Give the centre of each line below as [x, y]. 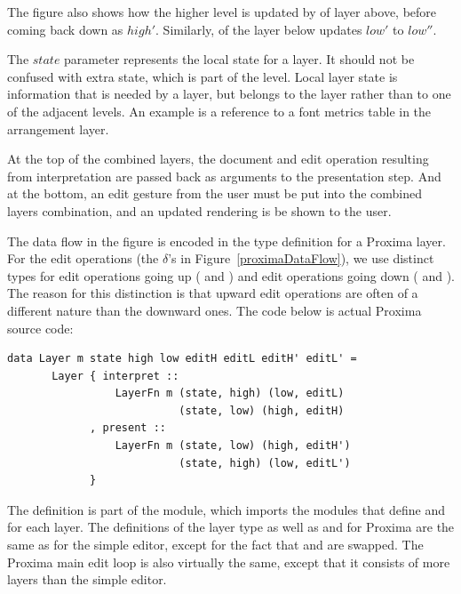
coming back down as [65, 29]
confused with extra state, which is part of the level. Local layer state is [203, 76]
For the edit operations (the [83, 258]
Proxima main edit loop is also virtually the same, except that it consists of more [229, 562]
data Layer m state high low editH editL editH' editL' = [182, 359]
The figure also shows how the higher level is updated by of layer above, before [222, 12]
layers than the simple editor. [87, 579]
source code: [40, 328]
